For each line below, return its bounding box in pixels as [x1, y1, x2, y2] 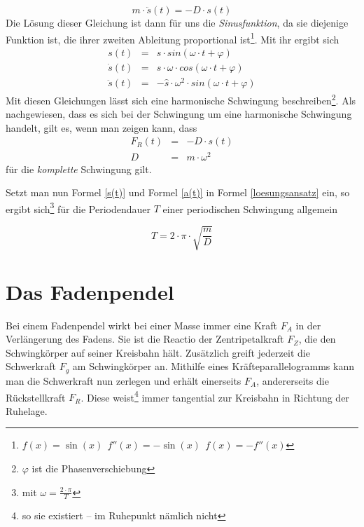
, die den [298, 331, 336, 346]
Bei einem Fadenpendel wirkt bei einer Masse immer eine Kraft [6, 317, 278, 332]
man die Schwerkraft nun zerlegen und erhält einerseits [6, 373, 241, 388]
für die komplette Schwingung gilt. [6, 161, 152, 176]
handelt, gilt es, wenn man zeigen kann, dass [6, 120, 197, 135]
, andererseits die [256, 373, 329, 388]
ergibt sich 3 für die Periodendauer [6, 199, 150, 216]
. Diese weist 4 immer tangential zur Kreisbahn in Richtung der [80, 388, 349, 404]
